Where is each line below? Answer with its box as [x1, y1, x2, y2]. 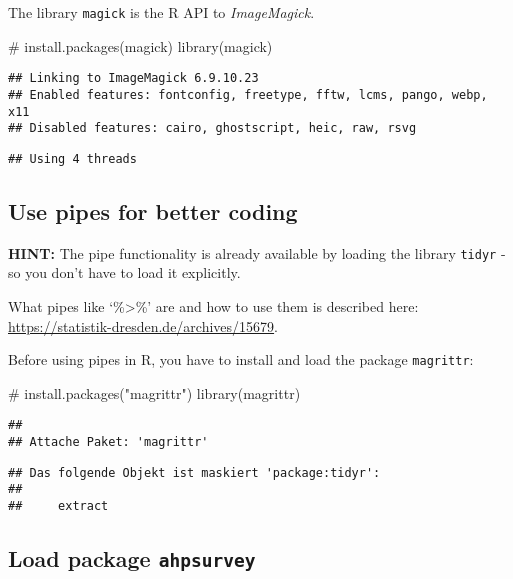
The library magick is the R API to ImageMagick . [8, 2, 315, 22]
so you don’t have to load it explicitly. [8, 262, 241, 283]
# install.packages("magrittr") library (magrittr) [8, 382, 301, 403]
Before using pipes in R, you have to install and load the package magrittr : [8, 349, 474, 370]
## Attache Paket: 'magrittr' [8, 435, 209, 450]
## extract [8, 499, 109, 514]
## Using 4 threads [8, 151, 137, 166]
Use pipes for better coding [8, 195, 298, 226]
